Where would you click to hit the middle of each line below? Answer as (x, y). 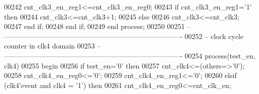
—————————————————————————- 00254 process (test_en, (130, 55)
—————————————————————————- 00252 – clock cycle (124, 36)
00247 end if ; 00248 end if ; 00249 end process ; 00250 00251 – (97, 26)
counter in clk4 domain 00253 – (53, 46)
